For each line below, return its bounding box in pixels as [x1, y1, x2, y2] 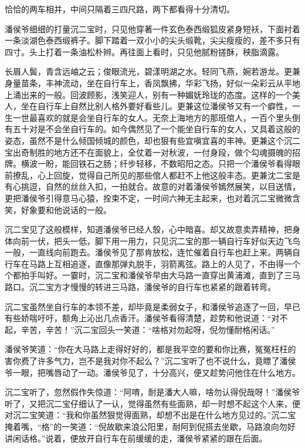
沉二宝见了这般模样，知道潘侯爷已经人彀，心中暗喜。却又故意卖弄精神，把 [5, 223, 292, 235]
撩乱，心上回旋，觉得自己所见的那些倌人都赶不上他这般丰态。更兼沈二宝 [12, 169, 292, 181]
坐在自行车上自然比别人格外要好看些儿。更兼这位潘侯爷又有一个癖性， [21, 100, 292, 112]
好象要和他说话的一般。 [21, 203, 111, 215]
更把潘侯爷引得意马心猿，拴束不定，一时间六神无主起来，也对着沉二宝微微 [5, 191, 292, 204]
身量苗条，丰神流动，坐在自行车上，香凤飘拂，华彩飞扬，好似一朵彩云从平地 [5, 76, 300, 89]
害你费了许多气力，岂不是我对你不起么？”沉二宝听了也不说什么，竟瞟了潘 [5, 355, 288, 367]
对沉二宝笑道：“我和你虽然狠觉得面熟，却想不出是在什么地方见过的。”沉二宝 [5, 409, 296, 421]
